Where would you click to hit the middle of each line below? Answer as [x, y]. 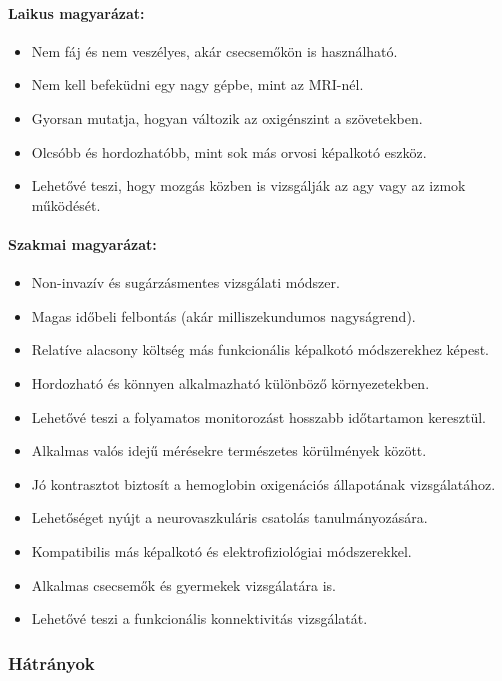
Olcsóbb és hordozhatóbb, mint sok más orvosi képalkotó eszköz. [229, 151]
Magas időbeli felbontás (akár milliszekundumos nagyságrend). [223, 315]
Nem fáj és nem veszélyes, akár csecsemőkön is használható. [214, 50]
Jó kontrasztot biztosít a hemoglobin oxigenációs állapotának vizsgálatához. [263, 483]
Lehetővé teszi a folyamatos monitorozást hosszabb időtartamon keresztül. [258, 416]
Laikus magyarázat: [76, 12]
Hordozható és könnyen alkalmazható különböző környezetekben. [230, 382]
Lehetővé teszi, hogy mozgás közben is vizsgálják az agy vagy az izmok [248, 185]
